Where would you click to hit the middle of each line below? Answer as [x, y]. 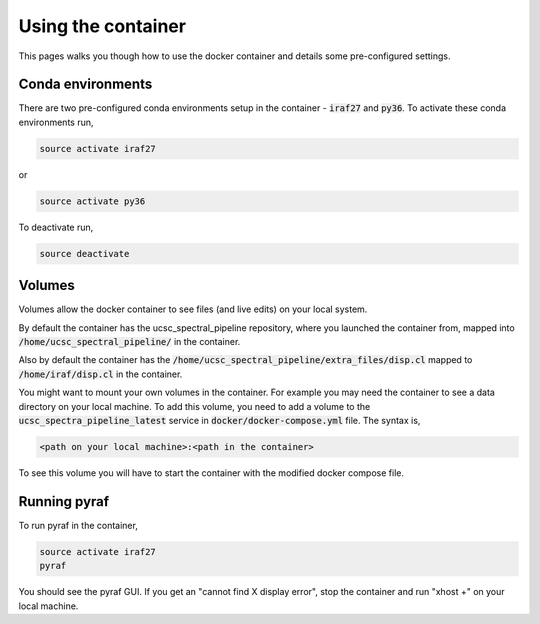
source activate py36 [92, 201]
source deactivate [84, 253]
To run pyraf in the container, [78, 525]
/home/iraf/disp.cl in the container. [100, 374]
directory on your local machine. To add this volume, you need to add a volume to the [194, 406]
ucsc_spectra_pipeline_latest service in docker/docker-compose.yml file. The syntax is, [219, 420]
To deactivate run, [56, 227]
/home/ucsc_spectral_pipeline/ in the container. [129, 342]
